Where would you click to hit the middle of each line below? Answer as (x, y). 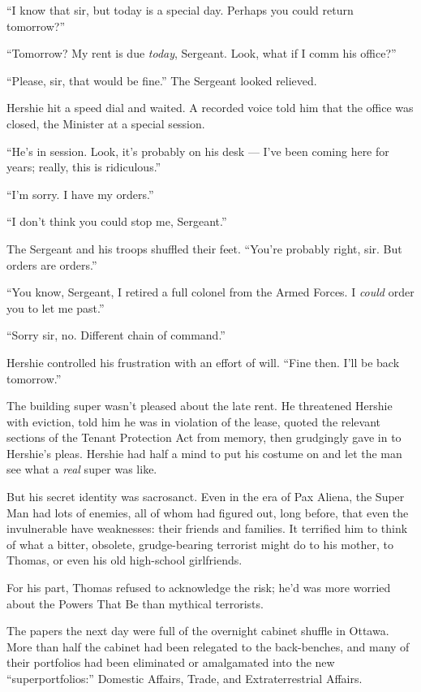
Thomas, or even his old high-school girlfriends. (125, 560)
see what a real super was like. (82, 469)
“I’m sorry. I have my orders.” (80, 194)
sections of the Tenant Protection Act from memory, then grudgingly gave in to (204, 437)
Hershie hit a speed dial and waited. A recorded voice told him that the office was (210, 108)
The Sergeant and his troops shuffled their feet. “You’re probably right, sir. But (204, 248)
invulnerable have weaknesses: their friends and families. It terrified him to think (207, 528)
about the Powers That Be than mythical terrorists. (135, 603)
